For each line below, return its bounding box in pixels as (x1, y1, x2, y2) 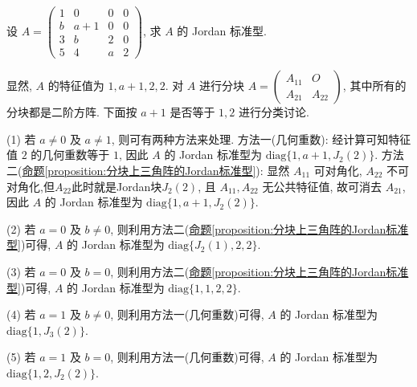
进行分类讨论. (238, 104, 309, 120)
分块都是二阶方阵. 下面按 (6, 104, 137, 120)
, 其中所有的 (342, 77, 407, 94)
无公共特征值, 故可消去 (262, 177, 382, 194)
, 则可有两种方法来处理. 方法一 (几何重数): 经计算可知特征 (111, 130, 411, 147)
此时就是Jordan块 (71, 177, 162, 194)
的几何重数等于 (31, 146, 110, 163)
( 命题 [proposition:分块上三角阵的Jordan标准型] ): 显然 (18, 161, 290, 178)
